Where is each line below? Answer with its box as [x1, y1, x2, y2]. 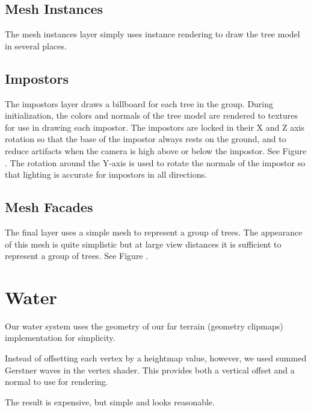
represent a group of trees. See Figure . [5, 249, 149, 262]
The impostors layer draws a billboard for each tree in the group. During [5, 97, 274, 110]
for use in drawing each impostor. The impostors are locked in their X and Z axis [5, 120, 304, 133]
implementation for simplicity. [5, 331, 115, 344]
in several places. [5, 39, 67, 52]
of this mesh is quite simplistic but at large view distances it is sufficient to [5, 237, 282, 250]
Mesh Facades [5, 198, 93, 216]
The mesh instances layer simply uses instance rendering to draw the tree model [5, 28, 300, 40]
